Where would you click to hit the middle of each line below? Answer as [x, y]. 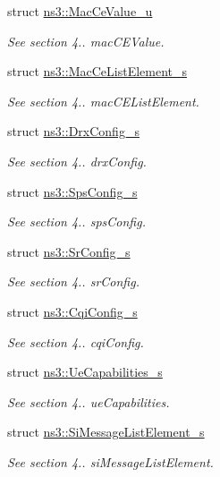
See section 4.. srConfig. [73, 281]
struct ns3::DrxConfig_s [73, 131]
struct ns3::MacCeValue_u [80, 11]
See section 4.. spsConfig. [76, 221]
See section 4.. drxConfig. [77, 161]
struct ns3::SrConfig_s [69, 251]
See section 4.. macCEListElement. [103, 101]
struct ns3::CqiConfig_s [72, 311]
